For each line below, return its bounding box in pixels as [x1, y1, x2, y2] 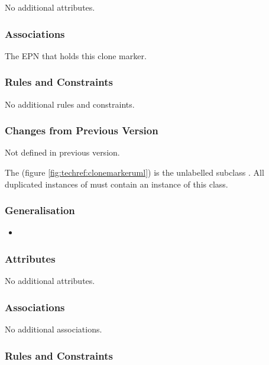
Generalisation [5, 203, 75, 218]
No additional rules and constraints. [5, 98, 135, 110]
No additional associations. [5, 323, 102, 335]
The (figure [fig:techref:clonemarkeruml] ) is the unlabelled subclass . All [5, 166, 264, 179]
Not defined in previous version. [5, 146, 120, 159]
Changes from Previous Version [5, 123, 158, 138]
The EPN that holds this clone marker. [5, 49, 147, 62]
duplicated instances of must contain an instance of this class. [5, 177, 228, 190]
